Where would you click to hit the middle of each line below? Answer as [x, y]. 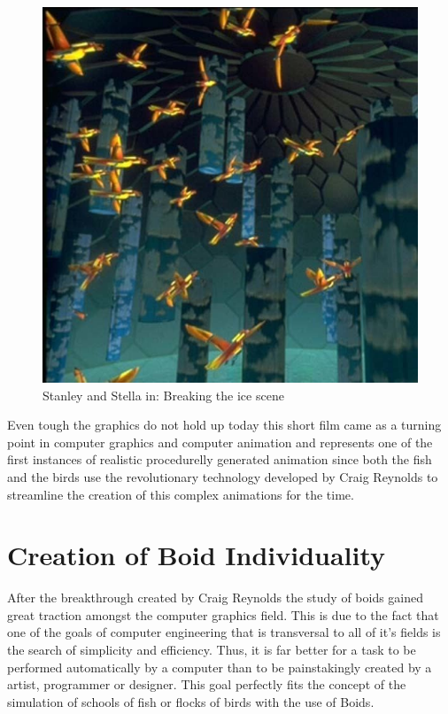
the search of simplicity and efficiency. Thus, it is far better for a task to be [212, 650]
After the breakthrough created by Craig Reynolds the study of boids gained [216, 598]
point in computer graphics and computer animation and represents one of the [220, 442]
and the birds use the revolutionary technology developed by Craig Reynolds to [223, 476]
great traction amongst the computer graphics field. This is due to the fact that [223, 614]
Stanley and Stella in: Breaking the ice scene [163, 395]
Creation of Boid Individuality [197, 555]
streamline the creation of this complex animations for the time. [181, 494]
